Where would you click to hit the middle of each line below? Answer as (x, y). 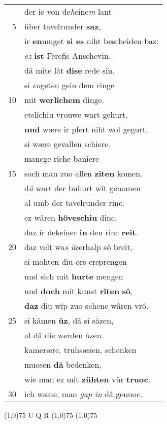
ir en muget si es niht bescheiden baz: (92, 41)
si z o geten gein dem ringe (70, 85)
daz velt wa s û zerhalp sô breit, (79, 247)
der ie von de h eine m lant (68, 11)
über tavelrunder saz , (63, 26)
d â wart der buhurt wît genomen (82, 188)
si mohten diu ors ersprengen (76, 261)
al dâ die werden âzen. (64, 335)
